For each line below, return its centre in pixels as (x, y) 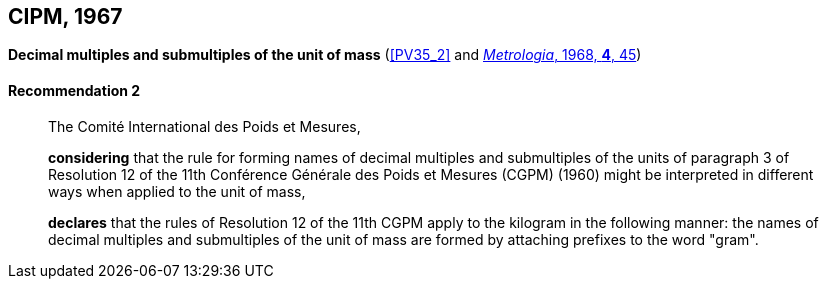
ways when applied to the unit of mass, (177, 191)
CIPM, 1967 (65, 16)
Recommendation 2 (74, 91)
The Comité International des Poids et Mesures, (204, 126)
